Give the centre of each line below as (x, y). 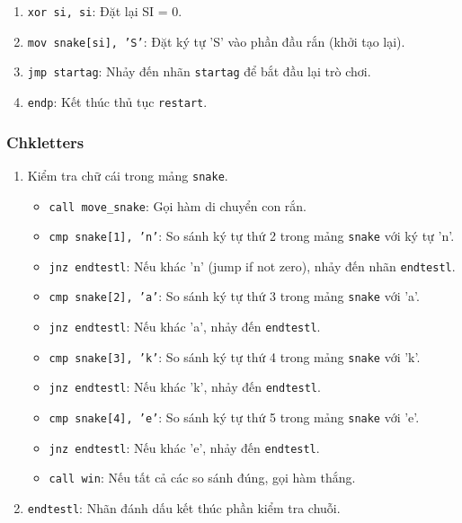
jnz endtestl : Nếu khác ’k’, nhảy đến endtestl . (185, 387)
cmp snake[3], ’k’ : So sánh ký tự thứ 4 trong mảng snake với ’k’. (235, 356)
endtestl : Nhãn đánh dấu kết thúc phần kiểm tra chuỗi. (184, 508)
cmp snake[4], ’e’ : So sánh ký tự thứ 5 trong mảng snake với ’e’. (234, 417)
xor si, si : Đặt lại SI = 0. (105, 11)
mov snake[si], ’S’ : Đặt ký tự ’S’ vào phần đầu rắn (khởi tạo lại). (216, 41)
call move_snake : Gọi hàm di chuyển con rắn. (178, 205)
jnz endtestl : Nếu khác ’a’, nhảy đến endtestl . (185, 327)
